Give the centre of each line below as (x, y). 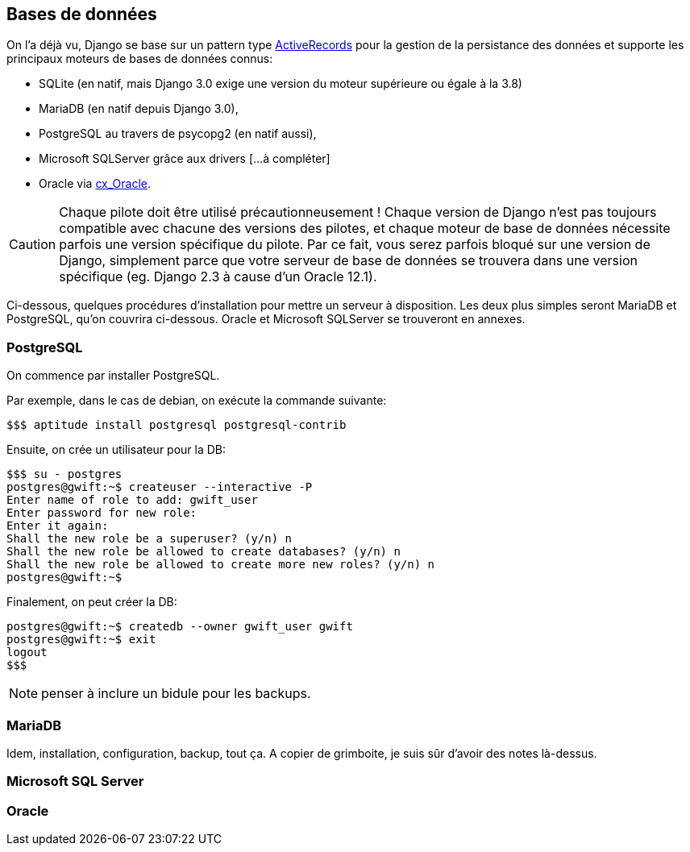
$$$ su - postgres (64, 474)
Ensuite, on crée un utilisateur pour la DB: (116, 450)
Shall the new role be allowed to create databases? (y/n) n (204, 552)
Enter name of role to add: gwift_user (132, 500)
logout (27, 653)
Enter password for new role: (102, 513)
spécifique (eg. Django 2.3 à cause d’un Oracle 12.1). (218, 277)
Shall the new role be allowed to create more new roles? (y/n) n (221, 565)
